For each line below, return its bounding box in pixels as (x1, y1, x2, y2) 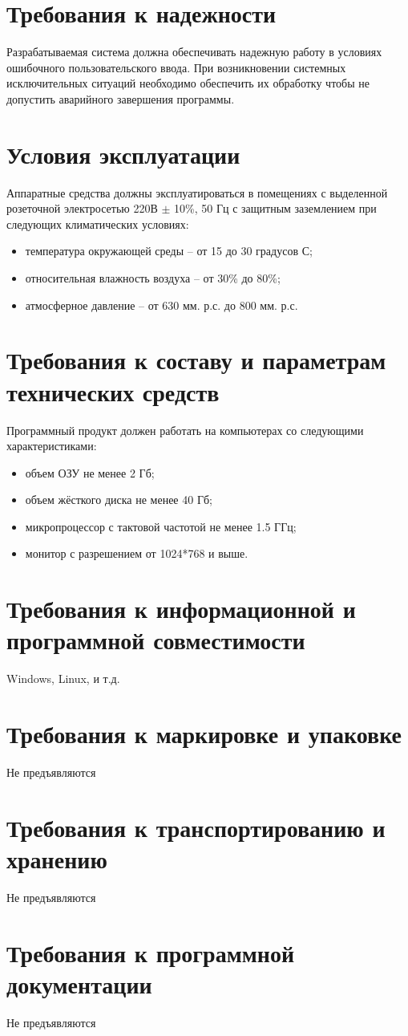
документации (6, 967, 152, 1000)
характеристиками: (6, 437, 97, 454)
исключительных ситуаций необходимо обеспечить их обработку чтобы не (6, 75, 370, 91)
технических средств (6, 375, 220, 408)
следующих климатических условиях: (6, 215, 189, 232)
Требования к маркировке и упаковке (6, 717, 402, 750)
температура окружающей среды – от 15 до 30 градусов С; (25, 242, 313, 259)
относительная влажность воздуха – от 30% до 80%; (25, 270, 281, 286)
